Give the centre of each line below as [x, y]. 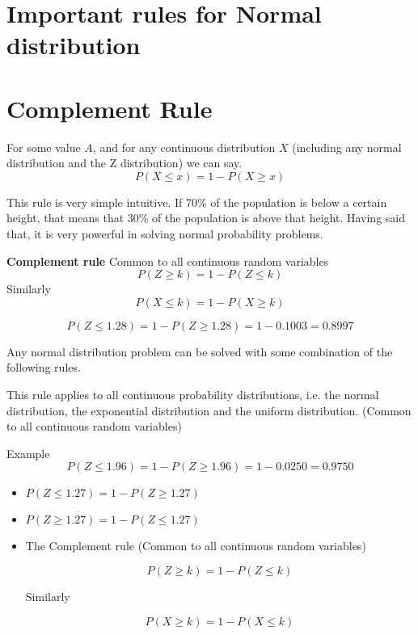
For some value [44, 147]
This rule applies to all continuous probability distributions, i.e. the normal [193, 395]
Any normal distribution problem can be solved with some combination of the [200, 351]
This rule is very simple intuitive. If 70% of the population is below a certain [197, 202]
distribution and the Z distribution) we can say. [125, 163]
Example [28, 453]
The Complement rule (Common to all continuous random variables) [196, 546]
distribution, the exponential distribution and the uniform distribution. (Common [209, 410]
